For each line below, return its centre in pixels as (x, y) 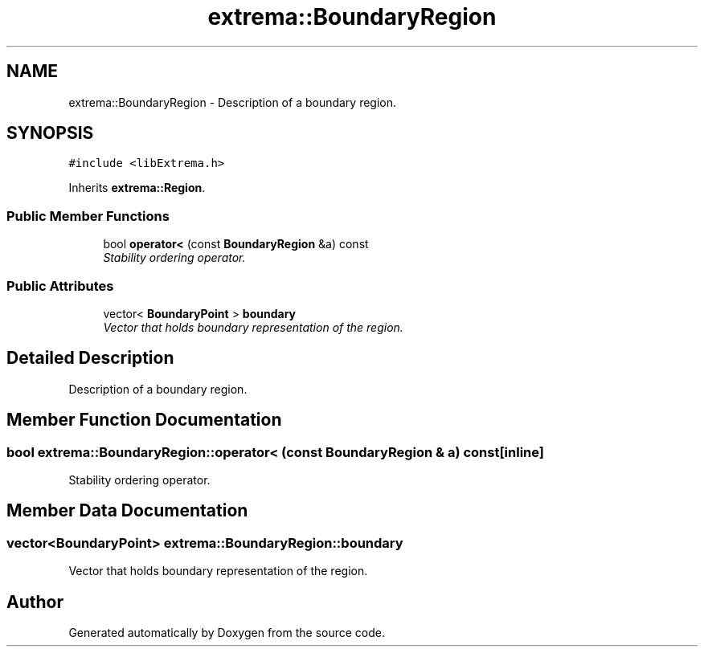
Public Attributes (60, 286)
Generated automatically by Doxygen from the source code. (227, 633)
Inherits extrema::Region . (137, 188)
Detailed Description (90, 358)
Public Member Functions (88, 216)
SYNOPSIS (50, 133)
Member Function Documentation (144, 420)
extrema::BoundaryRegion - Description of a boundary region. (233, 102)
